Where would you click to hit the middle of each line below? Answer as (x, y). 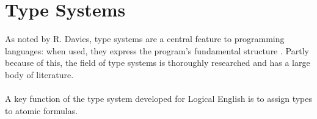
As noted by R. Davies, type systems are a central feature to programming (145, 39)
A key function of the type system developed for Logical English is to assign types (159, 99)
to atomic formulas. (42, 110)
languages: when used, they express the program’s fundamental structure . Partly (157, 50)
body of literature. (39, 74)
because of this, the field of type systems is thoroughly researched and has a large (158, 63)
